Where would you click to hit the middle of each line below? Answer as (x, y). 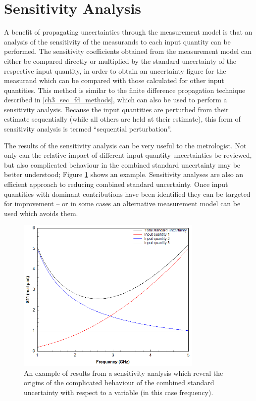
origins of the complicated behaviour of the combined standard (119, 382)
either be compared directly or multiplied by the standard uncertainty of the (120, 61)
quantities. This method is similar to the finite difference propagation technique (125, 90)
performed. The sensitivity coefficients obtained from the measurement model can (128, 51)
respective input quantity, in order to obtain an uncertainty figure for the (115, 70)
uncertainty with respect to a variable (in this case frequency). (119, 392)
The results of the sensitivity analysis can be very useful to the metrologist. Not (125, 145)
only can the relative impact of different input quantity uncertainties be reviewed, (128, 155)
